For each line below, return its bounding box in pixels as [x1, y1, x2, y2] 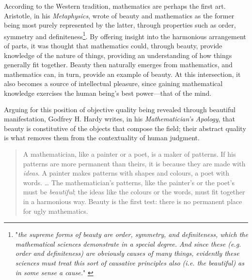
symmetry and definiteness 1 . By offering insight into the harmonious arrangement [4, 29, 246, 41]
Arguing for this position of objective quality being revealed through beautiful [4, 104, 236, 114]
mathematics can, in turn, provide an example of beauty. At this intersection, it [4, 69, 241, 79]
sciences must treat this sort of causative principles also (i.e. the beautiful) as [15, 257, 245, 267]
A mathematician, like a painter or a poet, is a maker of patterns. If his [23, 148, 236, 159]
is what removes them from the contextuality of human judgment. [4, 133, 200, 143]
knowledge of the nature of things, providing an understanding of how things [4, 50, 232, 60]
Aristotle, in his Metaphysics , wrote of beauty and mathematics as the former [4, 10, 235, 20]
